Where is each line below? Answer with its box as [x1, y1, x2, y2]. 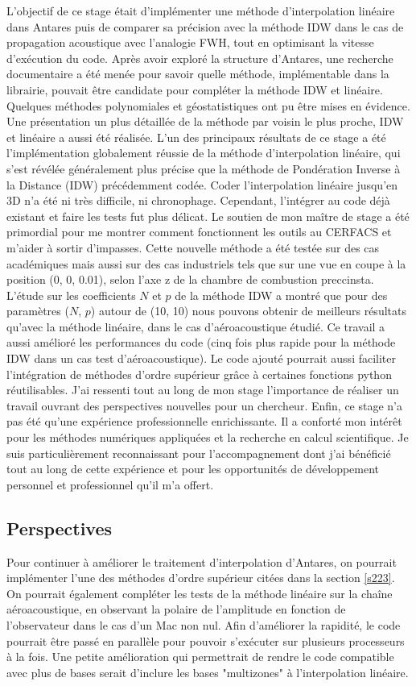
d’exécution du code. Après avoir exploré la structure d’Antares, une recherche [6, 49, 393, 66]
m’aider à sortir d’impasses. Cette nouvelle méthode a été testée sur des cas [6, 239, 380, 256]
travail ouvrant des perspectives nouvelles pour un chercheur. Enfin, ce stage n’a [6, 397, 402, 414]
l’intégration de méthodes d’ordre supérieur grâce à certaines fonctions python [6, 365, 392, 382]
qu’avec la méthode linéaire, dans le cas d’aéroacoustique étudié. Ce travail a [6, 318, 385, 335]
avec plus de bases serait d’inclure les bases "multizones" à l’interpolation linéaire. [6, 663, 409, 680]
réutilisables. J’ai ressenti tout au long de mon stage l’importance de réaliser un [6, 381, 399, 398]
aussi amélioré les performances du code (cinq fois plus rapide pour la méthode [6, 334, 396, 351]
